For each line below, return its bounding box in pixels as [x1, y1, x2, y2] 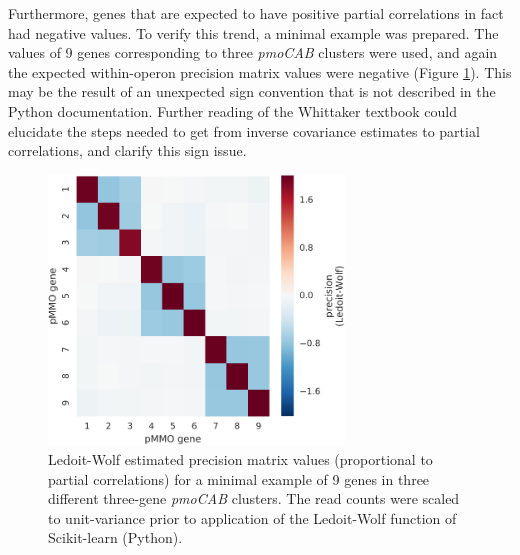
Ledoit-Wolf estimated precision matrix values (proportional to [48, 449, 433, 470]
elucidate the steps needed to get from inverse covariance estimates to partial [8, 120, 480, 141]
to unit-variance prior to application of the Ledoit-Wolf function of [48, 507, 457, 528]
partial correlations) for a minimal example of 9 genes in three [48, 468, 430, 489]
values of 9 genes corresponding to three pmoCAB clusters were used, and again [8, 42, 498, 63]
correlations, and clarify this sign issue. [8, 140, 247, 161]
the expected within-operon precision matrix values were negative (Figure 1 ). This [8, 61, 512, 82]
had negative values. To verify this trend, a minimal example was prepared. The [8, 22, 499, 43]
